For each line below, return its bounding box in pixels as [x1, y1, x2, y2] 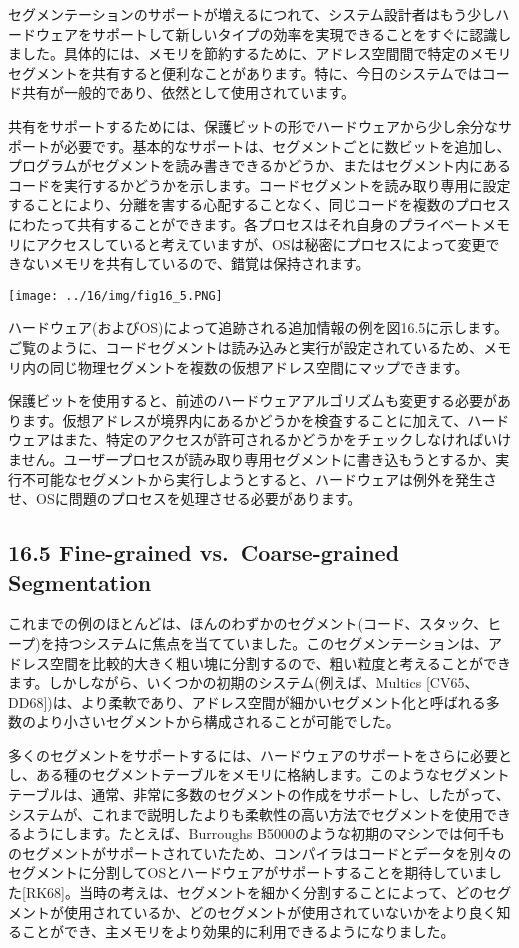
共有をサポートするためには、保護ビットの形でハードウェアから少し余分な [8, 115, 498, 136]
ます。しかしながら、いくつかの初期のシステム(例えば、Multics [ [8, 672, 430, 693]
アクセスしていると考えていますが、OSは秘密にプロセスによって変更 [35, 233, 486, 254]
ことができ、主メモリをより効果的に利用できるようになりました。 [21, 921, 455, 942]
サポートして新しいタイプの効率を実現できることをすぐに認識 [91, 23, 498, 44]
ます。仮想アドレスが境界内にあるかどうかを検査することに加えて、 [21, 409, 468, 430]
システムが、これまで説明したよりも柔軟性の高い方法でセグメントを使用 [8, 803, 484, 824]
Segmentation [8, 566, 152, 597]
